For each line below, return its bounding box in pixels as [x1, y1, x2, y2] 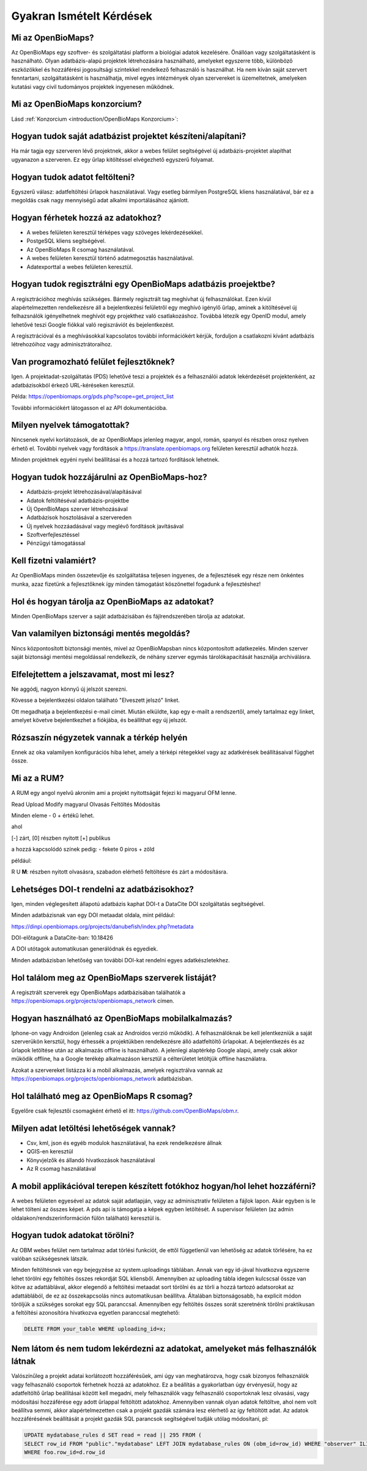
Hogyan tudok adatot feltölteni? [11, 172, 135, 182]
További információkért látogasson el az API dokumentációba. [11, 404, 168, 411]
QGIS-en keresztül [26, 1148, 73, 1155]
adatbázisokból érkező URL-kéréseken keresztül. [11, 381, 135, 389]
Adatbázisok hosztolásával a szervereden [26, 514, 132, 521]
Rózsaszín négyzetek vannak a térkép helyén [11, 732, 188, 743]
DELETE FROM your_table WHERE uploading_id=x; [24, 1326, 166, 1332]
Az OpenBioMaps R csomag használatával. [26, 246, 135, 253]
